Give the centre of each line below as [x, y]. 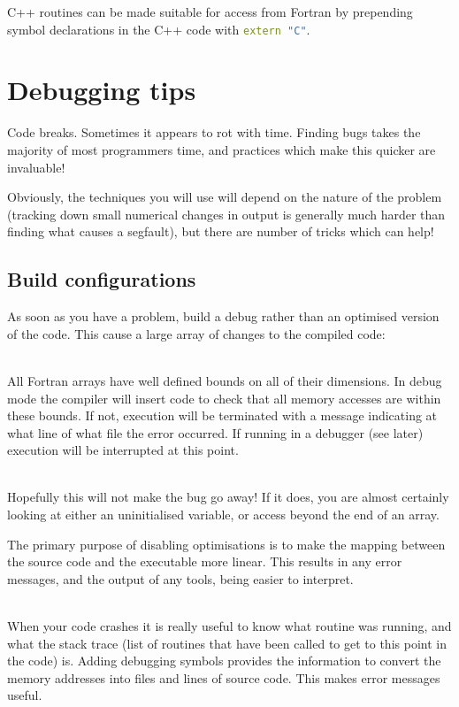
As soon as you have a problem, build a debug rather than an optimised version [223, 316]
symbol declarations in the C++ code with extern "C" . [159, 29]
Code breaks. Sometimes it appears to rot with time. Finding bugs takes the [214, 132]
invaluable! [36, 167]
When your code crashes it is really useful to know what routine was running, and [229, 626]
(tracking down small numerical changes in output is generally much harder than [226, 214]
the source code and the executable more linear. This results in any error [205, 561]
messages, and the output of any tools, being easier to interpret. [180, 578]
